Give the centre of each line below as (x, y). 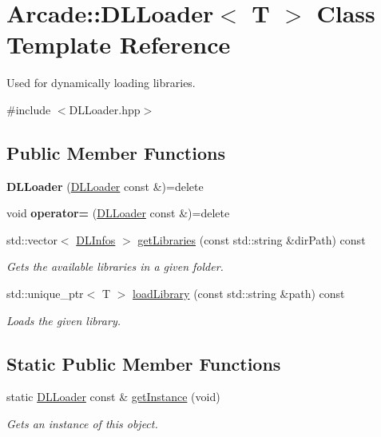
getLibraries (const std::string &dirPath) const (252, 239)
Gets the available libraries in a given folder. (115, 266)
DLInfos (96, 239)
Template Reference (119, 44)
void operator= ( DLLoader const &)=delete (118, 213)
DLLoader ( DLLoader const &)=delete (105, 186)
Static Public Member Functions (144, 363)
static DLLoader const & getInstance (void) (113, 397)
